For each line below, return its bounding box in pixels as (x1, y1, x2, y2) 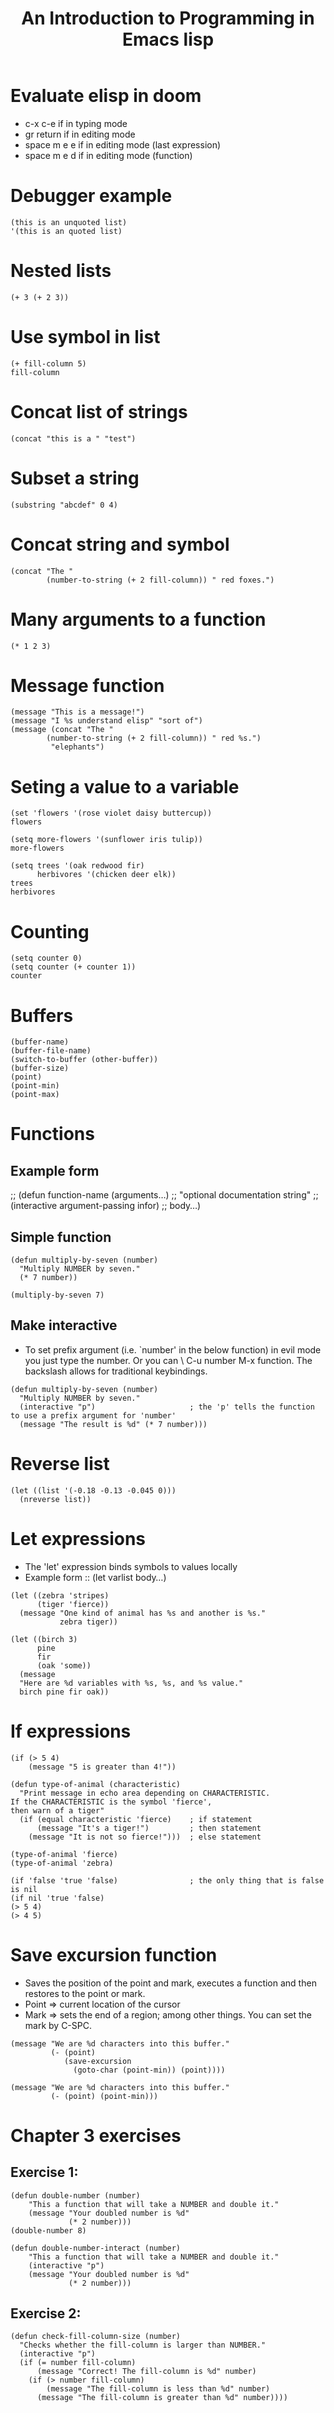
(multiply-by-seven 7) (10, 1290, 105, 1301)
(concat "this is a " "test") (10, 433, 137, 444)
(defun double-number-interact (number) (10, 2243, 182, 2253)
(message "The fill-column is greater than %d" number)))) (36, 2393, 288, 2403)
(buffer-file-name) (10, 1046, 92, 1056)
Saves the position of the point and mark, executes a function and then (24, 1977, 317, 1989)
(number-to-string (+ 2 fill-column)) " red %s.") (46, 733, 262, 744)
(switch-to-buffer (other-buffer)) (10, 1055, 159, 1065)
